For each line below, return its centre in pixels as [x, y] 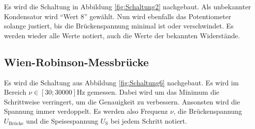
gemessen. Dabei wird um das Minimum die [153, 92]
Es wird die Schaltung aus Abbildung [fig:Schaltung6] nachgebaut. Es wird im [121, 82]
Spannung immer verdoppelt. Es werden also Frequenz [86, 111]
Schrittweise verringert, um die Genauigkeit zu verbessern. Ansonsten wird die [122, 101]
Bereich [15, 92]
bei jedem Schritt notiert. [149, 120]
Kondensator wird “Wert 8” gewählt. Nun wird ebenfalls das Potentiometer [118, 16]
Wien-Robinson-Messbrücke [77, 62]
